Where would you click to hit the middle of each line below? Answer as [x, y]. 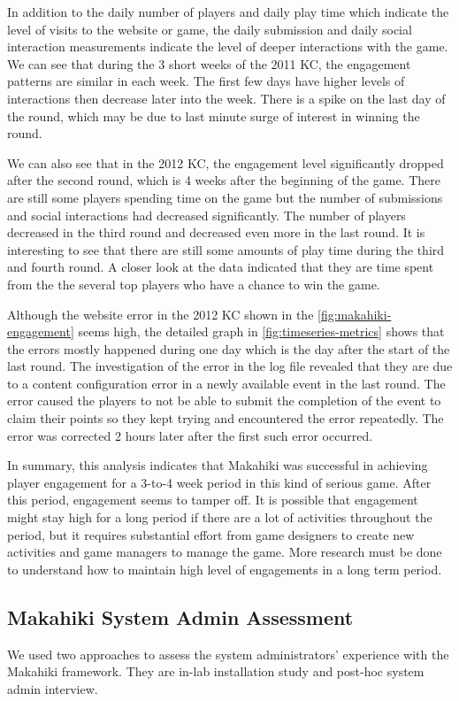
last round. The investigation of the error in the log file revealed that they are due [230, 366]
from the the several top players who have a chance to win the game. [194, 284]
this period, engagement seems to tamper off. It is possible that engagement [213, 500]
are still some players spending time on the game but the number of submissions [225, 197]
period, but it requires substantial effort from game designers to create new [211, 534]
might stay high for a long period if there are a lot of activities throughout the [220, 517]
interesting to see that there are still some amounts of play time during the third [226, 249]
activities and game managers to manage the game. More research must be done [225, 552]
